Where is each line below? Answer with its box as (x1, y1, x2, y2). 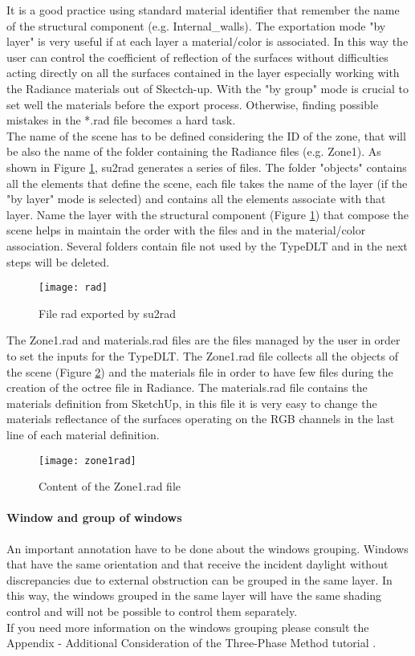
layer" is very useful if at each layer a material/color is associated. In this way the (6, 33, 409, 50)
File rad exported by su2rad (39, 304, 177, 321)
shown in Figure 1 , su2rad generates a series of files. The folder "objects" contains (6, 158, 407, 175)
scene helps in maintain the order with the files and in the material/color (6, 222, 366, 238)
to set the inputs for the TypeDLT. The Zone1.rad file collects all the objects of (6, 347, 399, 364)
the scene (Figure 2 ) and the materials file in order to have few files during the (6, 363, 393, 380)
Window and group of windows (6, 509, 182, 526)
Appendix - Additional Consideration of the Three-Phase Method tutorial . (6, 634, 376, 651)
